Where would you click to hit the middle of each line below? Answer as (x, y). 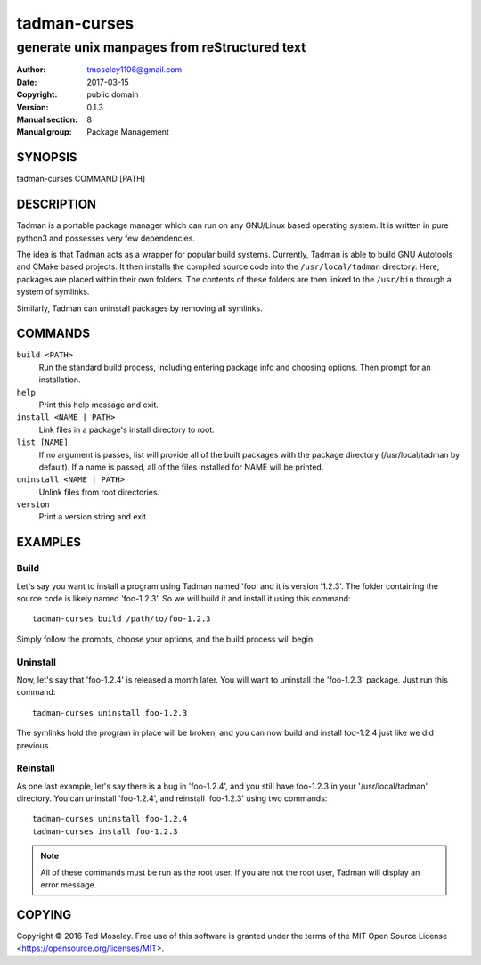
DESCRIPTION (57, 204)
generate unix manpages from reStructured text (161, 47)
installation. (60, 380)
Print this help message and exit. (99, 405)
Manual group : (44, 132)
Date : (27, 82)
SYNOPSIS (47, 157)
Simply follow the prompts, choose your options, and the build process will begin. (166, 639)
